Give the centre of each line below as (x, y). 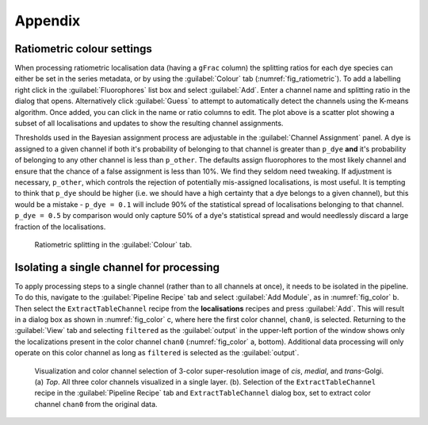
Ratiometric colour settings (83, 49)
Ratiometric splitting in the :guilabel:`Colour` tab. (113, 244)
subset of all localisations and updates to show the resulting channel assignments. (149, 124)
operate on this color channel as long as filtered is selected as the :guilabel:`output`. (157, 353)
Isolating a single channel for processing (117, 267)
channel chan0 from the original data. (96, 404)
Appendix (48, 21)
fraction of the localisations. (60, 227)
